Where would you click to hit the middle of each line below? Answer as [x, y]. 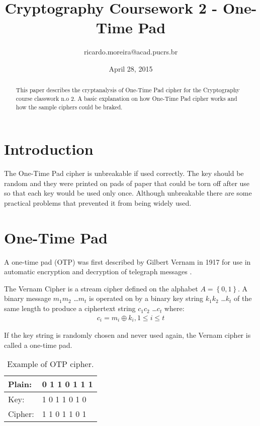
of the [243, 298]
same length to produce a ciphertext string [70, 308]
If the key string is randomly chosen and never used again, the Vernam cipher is [127, 335]
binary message [28, 298]
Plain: [20, 384]
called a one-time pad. [38, 345]
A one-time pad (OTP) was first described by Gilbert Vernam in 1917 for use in [127, 261]
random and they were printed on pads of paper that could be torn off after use [127, 183]
